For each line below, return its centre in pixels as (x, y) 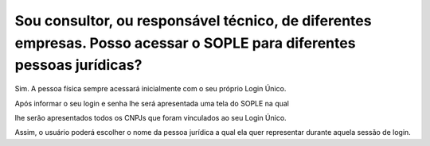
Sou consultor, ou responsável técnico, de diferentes (193, 21)
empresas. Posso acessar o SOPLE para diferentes (185, 43)
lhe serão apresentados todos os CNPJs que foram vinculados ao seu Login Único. (150, 117)
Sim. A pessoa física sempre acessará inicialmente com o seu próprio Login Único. (150, 89)
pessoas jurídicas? (78, 65)
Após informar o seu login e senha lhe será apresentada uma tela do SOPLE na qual (152, 103)
